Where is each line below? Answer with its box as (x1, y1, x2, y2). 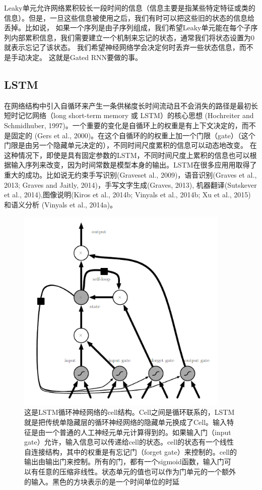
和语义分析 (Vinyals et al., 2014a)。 (4, 199, 117, 209)
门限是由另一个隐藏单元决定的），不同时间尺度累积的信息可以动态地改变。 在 (4, 140, 257, 150)
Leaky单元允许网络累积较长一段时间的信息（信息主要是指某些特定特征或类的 (4, 3, 255, 13)
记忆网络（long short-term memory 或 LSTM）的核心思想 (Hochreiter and (18, 110, 254, 121)
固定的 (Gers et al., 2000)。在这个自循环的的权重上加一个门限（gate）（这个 (11, 130, 255, 140)
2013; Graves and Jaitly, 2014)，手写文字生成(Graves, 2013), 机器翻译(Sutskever (4, 179, 257, 190)
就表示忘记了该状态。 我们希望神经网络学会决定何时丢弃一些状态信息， (4, 42, 239, 52)
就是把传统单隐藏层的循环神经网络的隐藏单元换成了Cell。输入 (24, 416, 227, 427)
